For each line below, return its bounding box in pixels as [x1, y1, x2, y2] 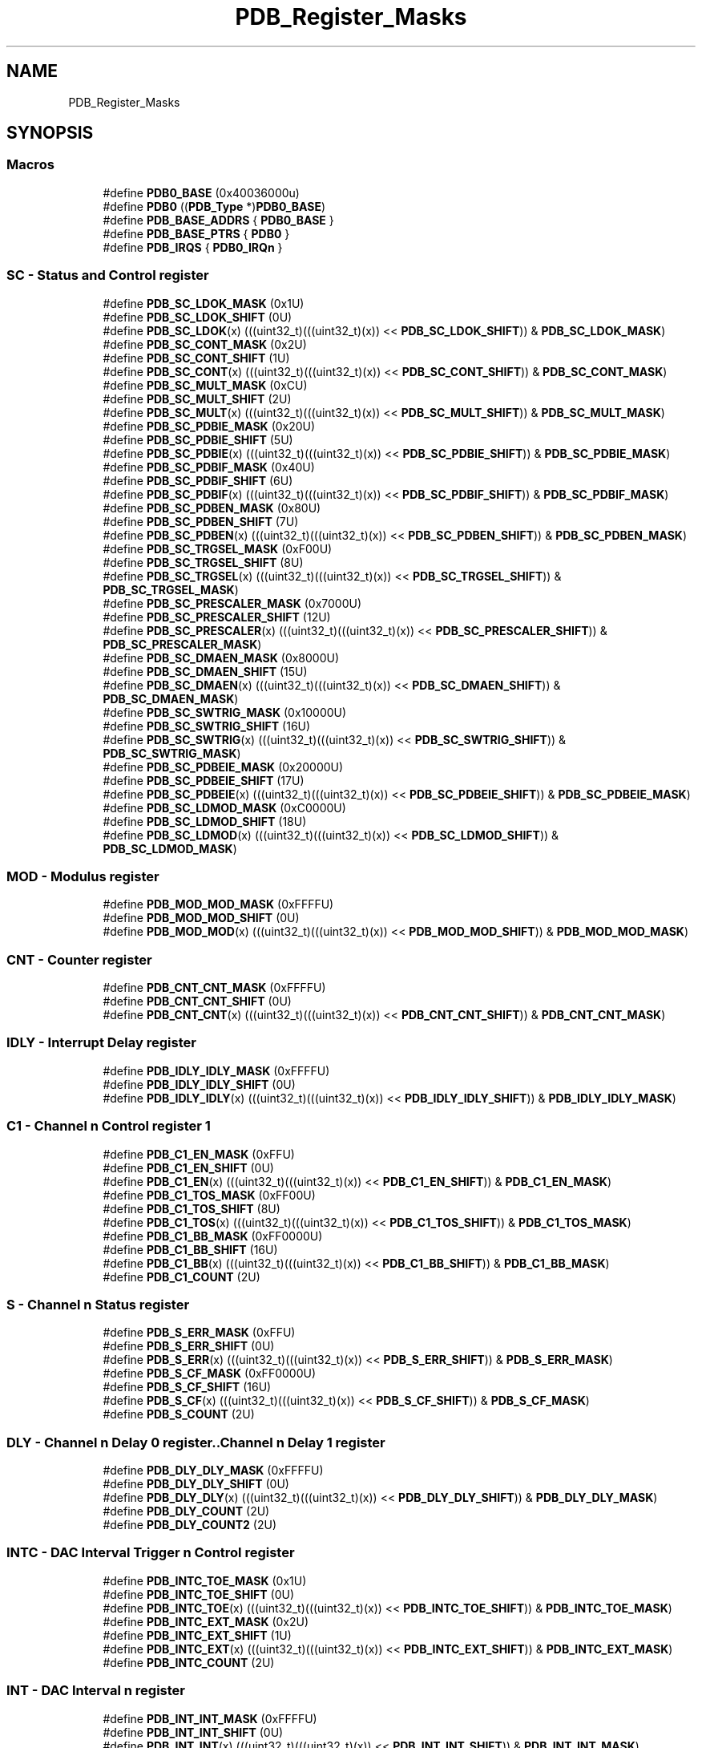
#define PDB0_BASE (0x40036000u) [103, 185, 300, 200]
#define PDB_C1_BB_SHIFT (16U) [103, 1242, 278, 1256]
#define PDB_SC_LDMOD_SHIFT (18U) [103, 814, 307, 828]
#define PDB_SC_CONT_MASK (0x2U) [103, 337, 307, 351]
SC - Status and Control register [6, 267, 209, 284]
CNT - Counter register [6, 951, 152, 968]
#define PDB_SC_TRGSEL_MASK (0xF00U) [103, 541, 333, 556]
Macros [6, 156, 54, 173]
